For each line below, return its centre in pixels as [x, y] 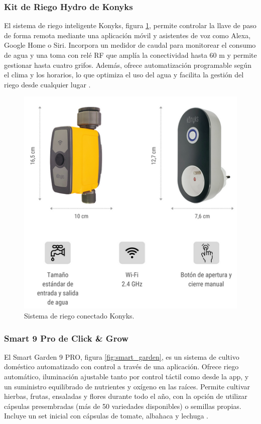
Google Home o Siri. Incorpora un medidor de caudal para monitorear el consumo [130, 45]
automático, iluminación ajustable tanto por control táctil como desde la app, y [126, 377]
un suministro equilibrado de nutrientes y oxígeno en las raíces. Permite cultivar [127, 386]
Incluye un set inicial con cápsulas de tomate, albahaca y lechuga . [106, 416]
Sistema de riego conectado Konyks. [79, 316]
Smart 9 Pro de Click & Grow [66, 338]
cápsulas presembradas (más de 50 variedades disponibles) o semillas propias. [123, 406]
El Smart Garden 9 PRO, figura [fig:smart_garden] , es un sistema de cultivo [122, 356]
